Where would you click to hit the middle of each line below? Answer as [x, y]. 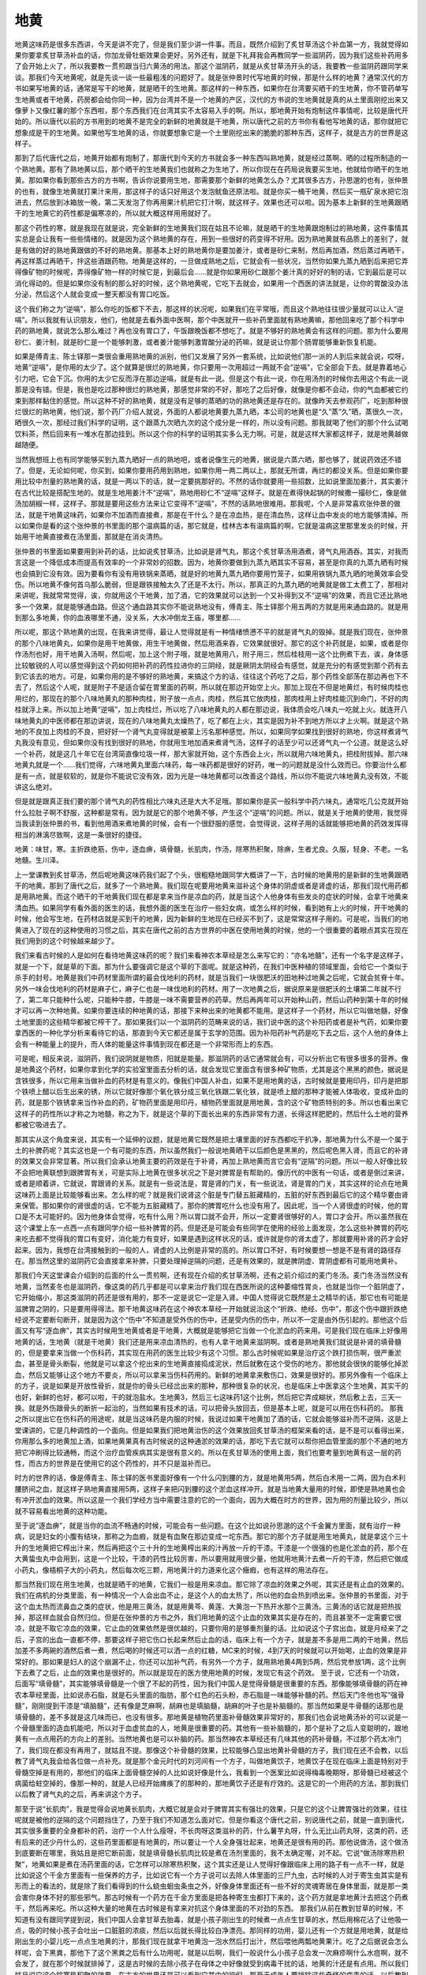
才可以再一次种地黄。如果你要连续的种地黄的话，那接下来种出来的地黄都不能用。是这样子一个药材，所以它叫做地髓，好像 [211, 1010]
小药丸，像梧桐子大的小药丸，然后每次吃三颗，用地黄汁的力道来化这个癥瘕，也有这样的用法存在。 [174, 1570]
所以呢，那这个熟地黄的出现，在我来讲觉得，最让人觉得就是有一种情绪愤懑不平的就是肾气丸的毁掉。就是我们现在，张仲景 [211, 632]
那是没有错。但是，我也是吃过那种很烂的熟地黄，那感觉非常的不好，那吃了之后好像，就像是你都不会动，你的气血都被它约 [211, 389]
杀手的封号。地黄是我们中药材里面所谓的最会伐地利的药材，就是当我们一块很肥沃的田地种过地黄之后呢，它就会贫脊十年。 [211, 978]
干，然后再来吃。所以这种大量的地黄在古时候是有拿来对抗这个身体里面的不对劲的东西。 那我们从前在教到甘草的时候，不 [209, 1909]
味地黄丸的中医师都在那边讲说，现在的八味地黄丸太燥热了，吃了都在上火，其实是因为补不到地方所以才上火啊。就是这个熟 [211, 720]
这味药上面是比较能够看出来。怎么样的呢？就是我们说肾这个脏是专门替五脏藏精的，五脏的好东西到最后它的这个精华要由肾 [211, 1194]
